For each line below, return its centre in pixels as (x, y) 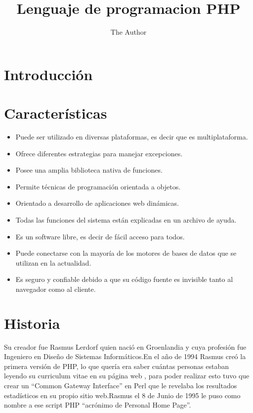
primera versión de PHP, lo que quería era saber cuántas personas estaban (116, 366)
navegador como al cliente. (56, 289)
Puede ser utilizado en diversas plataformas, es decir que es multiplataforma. (132, 137)
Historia (32, 323)
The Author (128, 32)
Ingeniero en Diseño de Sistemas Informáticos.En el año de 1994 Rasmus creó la (125, 356)
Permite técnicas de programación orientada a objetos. (98, 186)
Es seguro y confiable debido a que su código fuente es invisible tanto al (124, 279)
